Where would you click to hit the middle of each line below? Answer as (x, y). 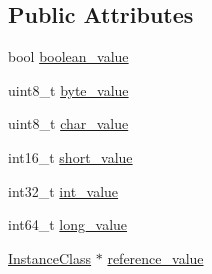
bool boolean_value (68, 56)
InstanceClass (50, 257)
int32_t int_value (63, 190)
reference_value (155, 257)
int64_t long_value (68, 224)
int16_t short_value (70, 156)
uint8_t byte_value (68, 89)
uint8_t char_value (68, 123)
